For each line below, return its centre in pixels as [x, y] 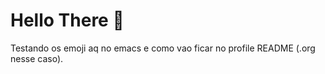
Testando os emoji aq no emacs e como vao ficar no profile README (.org [163, 48]
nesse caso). [37, 58]
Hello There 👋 [67, 20]
